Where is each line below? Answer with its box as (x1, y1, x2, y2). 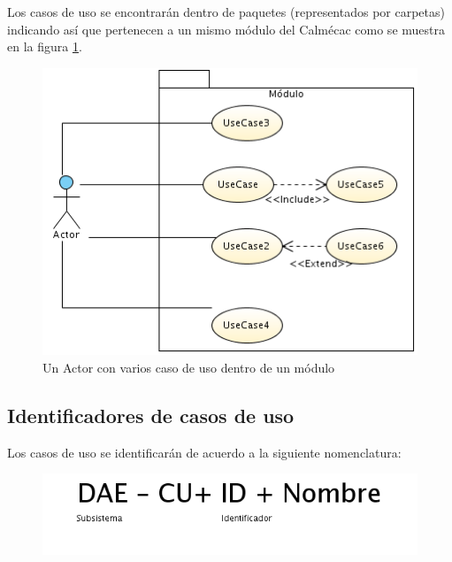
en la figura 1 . (7, 37, 82, 56)
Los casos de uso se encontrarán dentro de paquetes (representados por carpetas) (7, 3, 445, 20)
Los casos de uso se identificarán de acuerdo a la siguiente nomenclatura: (7, 443, 402, 461)
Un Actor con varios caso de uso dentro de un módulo (42, 358, 335, 376)
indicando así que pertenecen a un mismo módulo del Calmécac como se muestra (7, 19, 445, 38)
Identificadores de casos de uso (7, 401, 295, 428)
